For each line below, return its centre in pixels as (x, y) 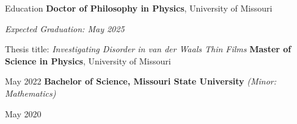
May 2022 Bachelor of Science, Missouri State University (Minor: (141, 81)
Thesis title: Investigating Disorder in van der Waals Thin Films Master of (148, 49)
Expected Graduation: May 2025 (65, 28)
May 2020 (23, 113)
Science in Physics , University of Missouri (88, 60)
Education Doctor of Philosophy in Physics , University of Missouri (139, 8)
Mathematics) (31, 93)
